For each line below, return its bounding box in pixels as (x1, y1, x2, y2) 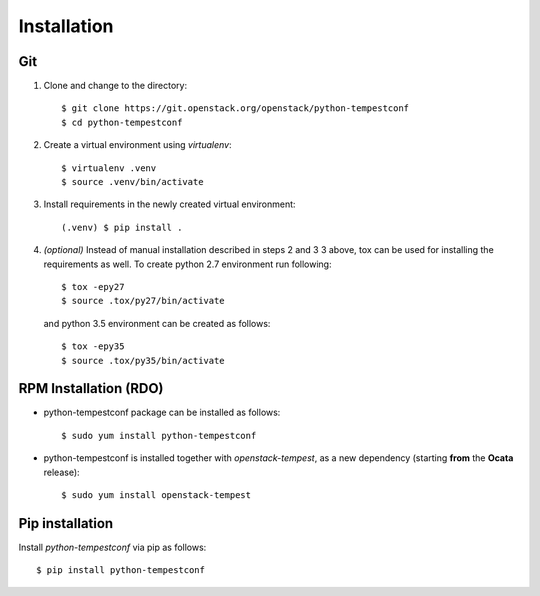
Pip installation (18, 515, 114, 532)
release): (43, 466, 80, 478)
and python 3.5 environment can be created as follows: (43, 317, 271, 329)
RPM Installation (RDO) (18, 380, 164, 397)
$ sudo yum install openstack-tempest (61, 490, 252, 500)
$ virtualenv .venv (61, 162, 157, 174)
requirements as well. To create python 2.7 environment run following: (43, 258, 332, 270)
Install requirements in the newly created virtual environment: (43, 198, 296, 210)
